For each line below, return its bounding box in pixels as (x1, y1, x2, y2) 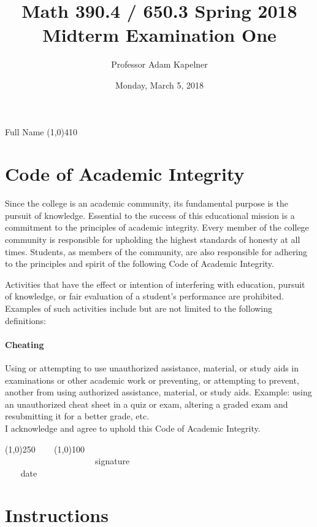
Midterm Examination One (42, 22, 277, 47)
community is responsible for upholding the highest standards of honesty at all (5, 233, 300, 245)
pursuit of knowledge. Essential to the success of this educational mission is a (5, 208, 295, 221)
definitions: (5, 314, 46, 327)
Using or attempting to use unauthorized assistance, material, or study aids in (5, 361, 299, 374)
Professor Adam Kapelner (111, 58, 208, 71)
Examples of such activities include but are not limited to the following (5, 301, 273, 314)
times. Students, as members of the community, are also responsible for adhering (5, 245, 308, 258)
